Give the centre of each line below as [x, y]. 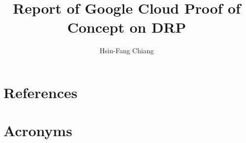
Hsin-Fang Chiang [127, 51]
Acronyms [38, 131]
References [41, 92]
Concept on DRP [127, 27]
